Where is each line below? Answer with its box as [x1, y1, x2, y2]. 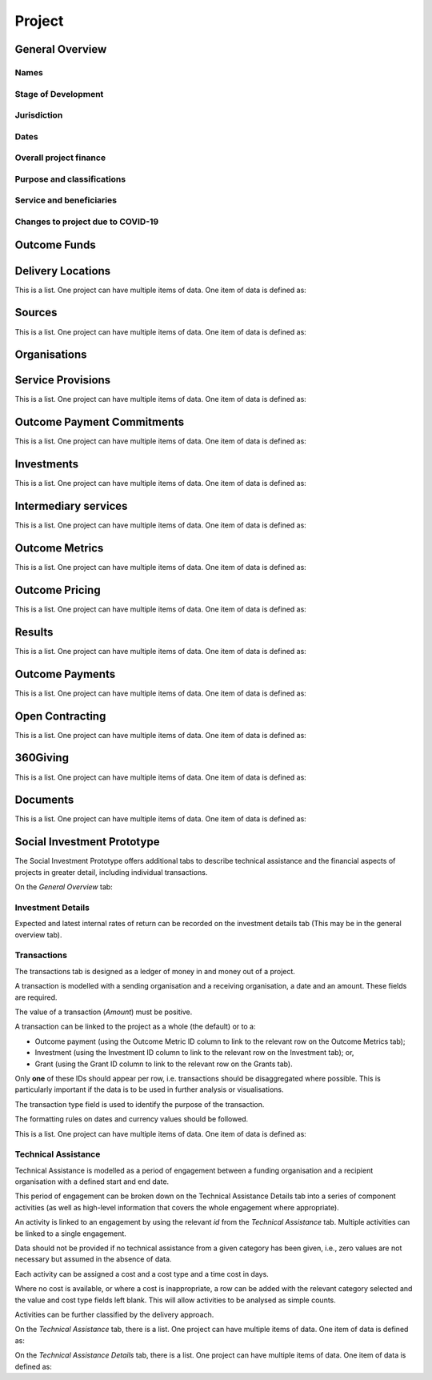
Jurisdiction [14, 110, 63, 121]
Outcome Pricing [14, 583, 101, 596]
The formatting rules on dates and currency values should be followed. [14, 1114, 249, 1124]
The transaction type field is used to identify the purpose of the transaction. [14, 1099, 265, 1109]
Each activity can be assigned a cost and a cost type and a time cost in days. [14, 1269, 270, 1278]
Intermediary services [14, 499, 128, 513]
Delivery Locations [14, 264, 111, 278]
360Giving [14, 751, 70, 764]
